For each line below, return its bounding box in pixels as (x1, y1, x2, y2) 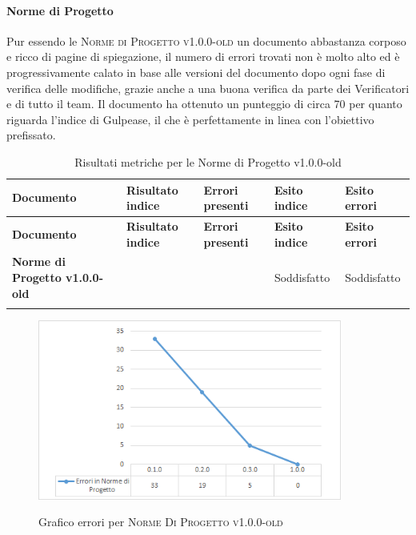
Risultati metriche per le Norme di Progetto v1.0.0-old (74, 153, 342, 170)
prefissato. (6, 127, 56, 143)
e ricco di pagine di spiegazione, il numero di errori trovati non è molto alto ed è (6, 48, 400, 65)
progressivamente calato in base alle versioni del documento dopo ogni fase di (6, 63, 386, 80)
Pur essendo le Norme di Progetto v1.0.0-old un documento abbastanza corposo (6, 32, 406, 49)
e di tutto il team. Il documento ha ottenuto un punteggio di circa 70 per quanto (6, 95, 402, 112)
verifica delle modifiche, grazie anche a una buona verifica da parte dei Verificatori (6, 79, 410, 96)
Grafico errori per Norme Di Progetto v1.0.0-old (38, 513, 283, 530)
